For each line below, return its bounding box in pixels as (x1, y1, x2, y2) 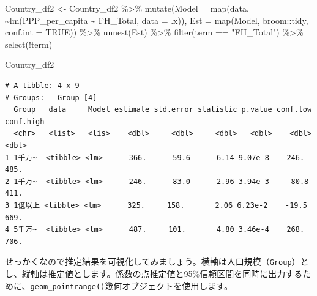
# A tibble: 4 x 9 (5, 81, 80, 90)
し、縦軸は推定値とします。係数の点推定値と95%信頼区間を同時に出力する (5, 267, 303, 279)
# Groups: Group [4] (5, 93, 97, 102)
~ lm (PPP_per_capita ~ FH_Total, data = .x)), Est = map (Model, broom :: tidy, (5, 13, 308, 26)
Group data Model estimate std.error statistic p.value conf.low (13, 105, 312, 114)
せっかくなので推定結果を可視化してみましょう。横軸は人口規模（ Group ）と (5, 255, 309, 268)
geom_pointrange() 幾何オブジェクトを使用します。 (30, 279, 233, 292)
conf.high (5, 117, 45, 126)
